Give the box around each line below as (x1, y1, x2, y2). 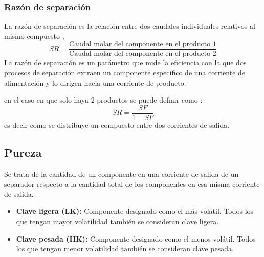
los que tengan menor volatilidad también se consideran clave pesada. (16, 243, 234, 254)
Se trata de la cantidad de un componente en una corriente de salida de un (4, 168, 239, 179)
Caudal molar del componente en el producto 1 (69, 41, 216, 48)
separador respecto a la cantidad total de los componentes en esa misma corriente (4, 179, 260, 189)
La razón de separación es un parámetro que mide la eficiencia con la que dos (4, 57, 247, 68)
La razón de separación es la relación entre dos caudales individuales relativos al (4, 21, 255, 31)
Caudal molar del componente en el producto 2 (69, 50, 216, 58)
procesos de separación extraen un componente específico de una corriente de (4, 67, 246, 78)
